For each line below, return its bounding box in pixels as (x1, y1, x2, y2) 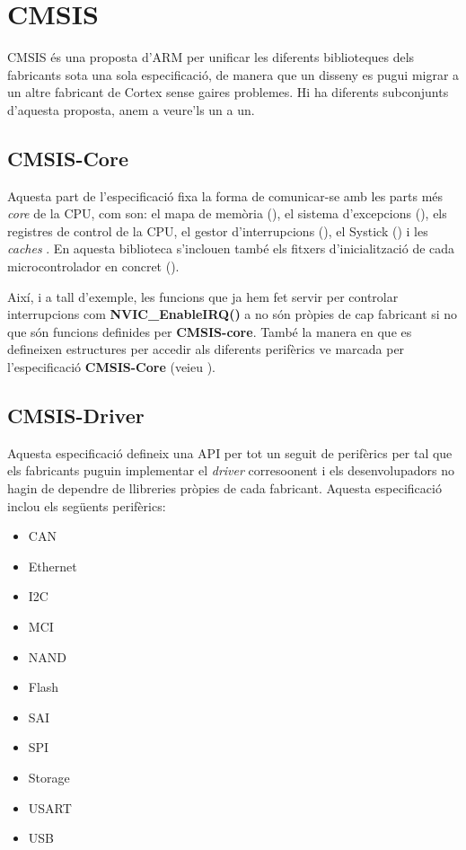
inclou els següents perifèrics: (7, 496, 166, 515)
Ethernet (28, 556, 77, 575)
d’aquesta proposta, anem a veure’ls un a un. (7, 100, 255, 119)
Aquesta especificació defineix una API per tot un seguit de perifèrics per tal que (7, 443, 453, 462)
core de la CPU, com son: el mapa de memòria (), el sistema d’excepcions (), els (7, 204, 447, 223)
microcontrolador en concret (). (7, 257, 180, 276)
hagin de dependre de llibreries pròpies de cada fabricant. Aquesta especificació (7, 479, 442, 498)
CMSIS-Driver (7, 402, 145, 429)
